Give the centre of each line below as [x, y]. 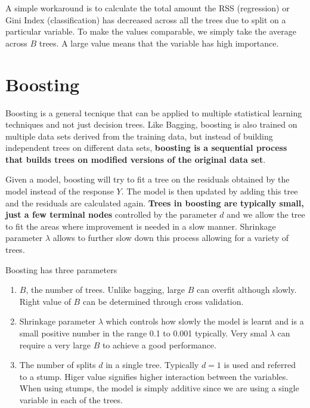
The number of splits [58, 365]
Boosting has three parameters [61, 269]
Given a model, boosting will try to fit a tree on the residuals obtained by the [148, 179]
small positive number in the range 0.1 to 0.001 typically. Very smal [143, 333]
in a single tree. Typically [152, 365]
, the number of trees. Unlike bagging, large [106, 290]
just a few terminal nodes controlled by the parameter [111, 214]
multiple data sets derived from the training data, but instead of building [139, 136]
